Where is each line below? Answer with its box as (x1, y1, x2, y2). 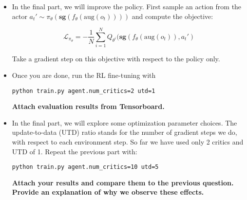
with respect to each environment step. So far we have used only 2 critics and (12, 136, 244, 146)
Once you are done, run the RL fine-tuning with (12, 70, 156, 80)
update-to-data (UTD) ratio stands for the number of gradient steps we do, (12, 127, 237, 137)
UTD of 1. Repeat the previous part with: (12, 146, 137, 156)
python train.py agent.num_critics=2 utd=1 (12, 87, 155, 94)
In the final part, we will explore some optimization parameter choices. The (12, 117, 237, 127)
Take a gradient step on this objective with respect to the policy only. (12, 54, 220, 64)
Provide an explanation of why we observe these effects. (12, 187, 204, 197)
